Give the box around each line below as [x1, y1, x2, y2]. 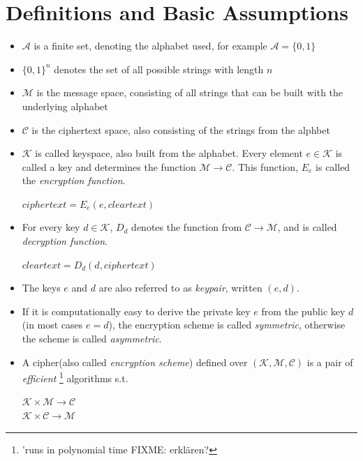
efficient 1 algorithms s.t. [22, 369, 128, 385]
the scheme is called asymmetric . [22, 331, 162, 346]
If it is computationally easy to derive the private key [22, 303, 251, 318]
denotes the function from [131, 220, 242, 234]
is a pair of [306, 354, 353, 369]
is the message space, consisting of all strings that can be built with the [36, 85, 343, 100]
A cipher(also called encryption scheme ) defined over [22, 354, 248, 369]
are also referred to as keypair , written [98, 280, 262, 295]
